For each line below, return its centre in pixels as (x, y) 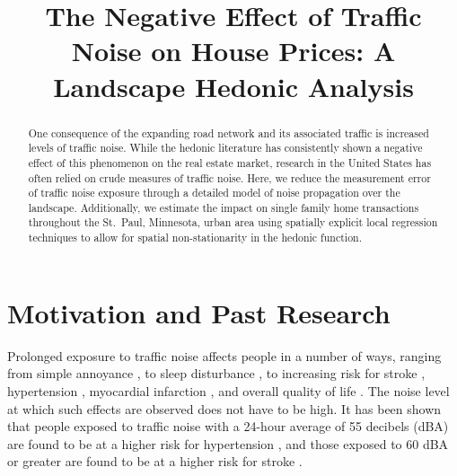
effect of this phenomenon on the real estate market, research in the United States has (230, 162)
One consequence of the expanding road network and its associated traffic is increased (228, 132)
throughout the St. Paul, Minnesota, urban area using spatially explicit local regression (233, 222)
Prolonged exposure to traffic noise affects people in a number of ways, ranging (224, 355)
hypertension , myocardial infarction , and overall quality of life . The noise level (228, 390)
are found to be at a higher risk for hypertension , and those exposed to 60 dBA (228, 443)
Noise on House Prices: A (233, 51)
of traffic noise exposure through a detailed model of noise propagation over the (214, 193)
